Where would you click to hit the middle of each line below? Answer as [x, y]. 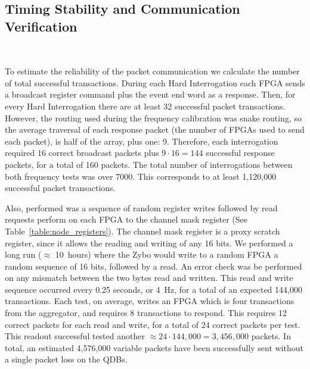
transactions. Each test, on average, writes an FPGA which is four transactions [150, 301]
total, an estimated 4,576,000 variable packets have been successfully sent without [154, 347]
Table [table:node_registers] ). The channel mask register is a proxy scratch [142, 231]
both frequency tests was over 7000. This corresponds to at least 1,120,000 [141, 176]
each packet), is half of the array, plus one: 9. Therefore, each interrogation [142, 141]
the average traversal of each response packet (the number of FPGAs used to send [155, 129]
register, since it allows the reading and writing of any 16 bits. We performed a [149, 243]
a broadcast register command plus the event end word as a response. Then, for [150, 94]
